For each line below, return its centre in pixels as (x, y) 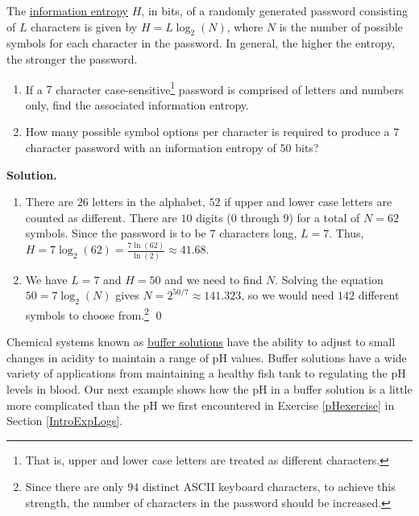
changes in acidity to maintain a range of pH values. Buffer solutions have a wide (207, 357)
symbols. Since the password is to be (116, 233)
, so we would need (288, 295)
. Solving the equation (329, 279)
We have (46, 279)
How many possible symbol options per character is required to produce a (207, 132)
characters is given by (84, 26)
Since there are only (75, 487)
